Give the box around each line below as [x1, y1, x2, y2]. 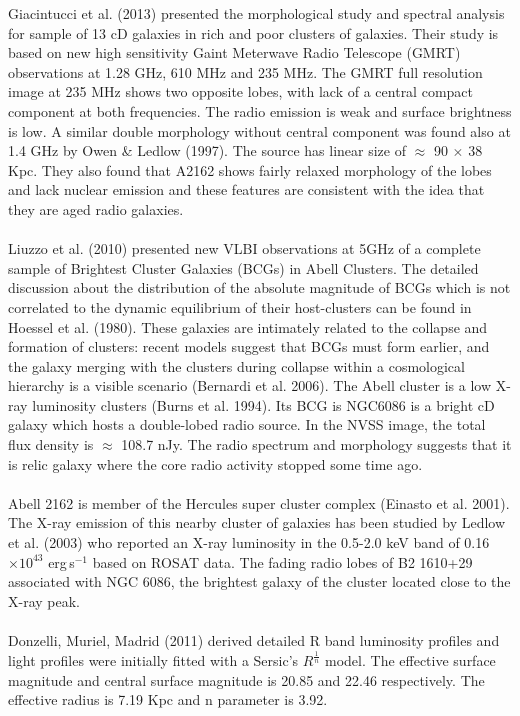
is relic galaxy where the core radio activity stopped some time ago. [8, 453, 423, 474]
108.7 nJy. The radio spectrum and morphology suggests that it [121, 434, 512, 455]
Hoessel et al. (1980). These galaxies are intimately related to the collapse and [8, 316, 488, 337]
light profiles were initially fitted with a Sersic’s [8, 649, 299, 670]
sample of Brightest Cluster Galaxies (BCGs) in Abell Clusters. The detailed [8, 257, 479, 278]
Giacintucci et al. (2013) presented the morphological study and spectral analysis [8, 3, 505, 23]
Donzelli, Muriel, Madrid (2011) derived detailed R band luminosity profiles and [8, 630, 500, 650]
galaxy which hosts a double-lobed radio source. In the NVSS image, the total [8, 414, 486, 435]
